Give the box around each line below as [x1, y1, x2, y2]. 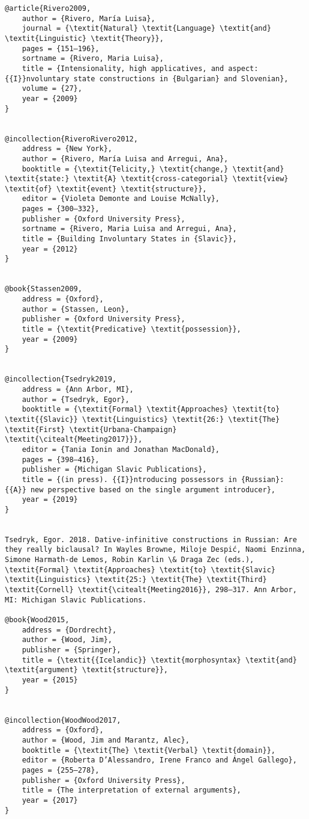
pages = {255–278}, [22, 765, 100, 774]
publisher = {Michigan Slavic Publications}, [22, 465, 207, 474]
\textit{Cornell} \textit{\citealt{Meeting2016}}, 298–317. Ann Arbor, [5, 586, 297, 595]
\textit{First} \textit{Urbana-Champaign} [5, 425, 177, 434]
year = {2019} [22, 495, 78, 504]
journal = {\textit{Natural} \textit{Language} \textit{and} [22, 24, 271, 33]
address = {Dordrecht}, [22, 625, 117, 634]
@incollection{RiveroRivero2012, [5, 134, 138, 143]
